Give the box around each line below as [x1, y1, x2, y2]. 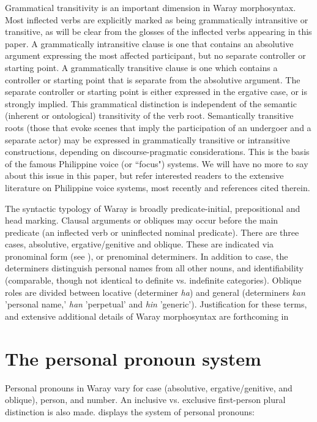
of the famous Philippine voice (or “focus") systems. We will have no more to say [5, 157, 308, 170]
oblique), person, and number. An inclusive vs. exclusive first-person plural [5, 393, 286, 406]
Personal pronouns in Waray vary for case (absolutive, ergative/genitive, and [5, 381, 293, 394]
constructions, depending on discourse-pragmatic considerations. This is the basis [5, 145, 310, 158]
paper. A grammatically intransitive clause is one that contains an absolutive [5, 37, 294, 50]
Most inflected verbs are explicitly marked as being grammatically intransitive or [5, 13, 308, 26]
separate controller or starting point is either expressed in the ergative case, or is [5, 85, 307, 98]
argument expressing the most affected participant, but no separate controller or [5, 49, 306, 62]
